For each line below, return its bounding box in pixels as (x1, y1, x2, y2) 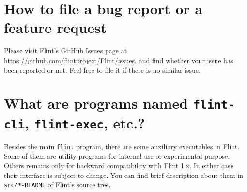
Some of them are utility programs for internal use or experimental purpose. (4, 151, 230, 161)
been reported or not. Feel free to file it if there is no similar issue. (4, 64, 201, 75)
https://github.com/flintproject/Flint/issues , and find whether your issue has (4, 55, 233, 65)
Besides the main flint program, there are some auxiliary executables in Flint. (4, 141, 240, 151)
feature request (4, 17, 107, 37)
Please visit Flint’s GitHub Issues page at (4, 46, 127, 56)
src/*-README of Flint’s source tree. (4, 179, 111, 190)
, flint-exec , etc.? (24, 112, 145, 132)
